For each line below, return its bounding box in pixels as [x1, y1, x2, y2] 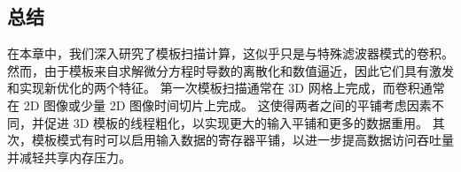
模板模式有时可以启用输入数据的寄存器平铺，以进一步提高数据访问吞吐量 [31, 131, 454, 149]
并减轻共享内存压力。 [7, 147, 131, 166]
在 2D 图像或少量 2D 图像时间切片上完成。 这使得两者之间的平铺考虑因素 [7, 95, 432, 114]
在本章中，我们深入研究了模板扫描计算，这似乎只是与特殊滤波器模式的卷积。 [7, 44, 454, 63]
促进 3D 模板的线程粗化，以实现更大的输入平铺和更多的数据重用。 [43, 113, 429, 131]
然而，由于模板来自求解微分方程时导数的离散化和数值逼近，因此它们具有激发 [7, 61, 454, 79]
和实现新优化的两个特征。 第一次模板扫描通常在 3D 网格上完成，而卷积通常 [7, 79, 445, 97]
